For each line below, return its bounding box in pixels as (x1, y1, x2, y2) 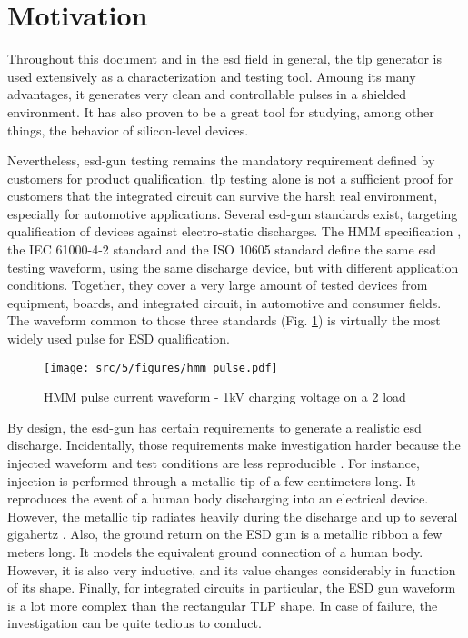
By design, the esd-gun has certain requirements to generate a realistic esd (7, 417, 422, 436)
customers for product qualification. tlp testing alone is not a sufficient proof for (7, 168, 453, 187)
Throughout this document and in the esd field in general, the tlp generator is (7, 49, 443, 68)
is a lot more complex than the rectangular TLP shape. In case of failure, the (7, 595, 438, 614)
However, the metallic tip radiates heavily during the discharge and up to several (7, 506, 458, 525)
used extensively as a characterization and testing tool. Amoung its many (7, 66, 416, 85)
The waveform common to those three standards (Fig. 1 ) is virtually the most (7, 311, 441, 330)
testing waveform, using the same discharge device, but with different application (7, 257, 459, 276)
